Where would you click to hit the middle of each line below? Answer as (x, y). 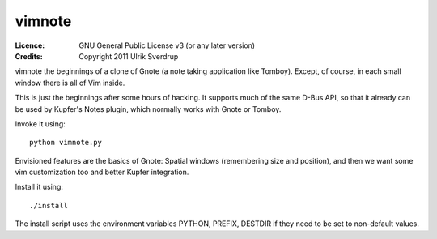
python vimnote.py (66, 143)
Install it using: (39, 187)
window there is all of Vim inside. (70, 83)
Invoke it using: (40, 124)
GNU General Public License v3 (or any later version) (167, 45)
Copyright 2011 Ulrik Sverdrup (129, 56)
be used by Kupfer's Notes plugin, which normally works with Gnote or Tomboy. (148, 109)
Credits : (29, 56)
